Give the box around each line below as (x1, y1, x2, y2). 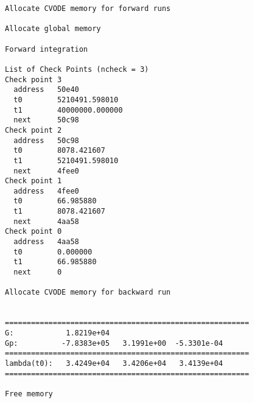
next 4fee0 (13, 166, 79, 175)
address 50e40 (13, 85, 79, 94)
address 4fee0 (13, 186, 79, 195)
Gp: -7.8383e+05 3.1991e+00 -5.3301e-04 (5, 338, 223, 348)
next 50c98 (13, 116, 79, 125)
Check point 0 (5, 227, 62, 236)
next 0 (13, 268, 62, 277)
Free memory (5, 389, 53, 398)
